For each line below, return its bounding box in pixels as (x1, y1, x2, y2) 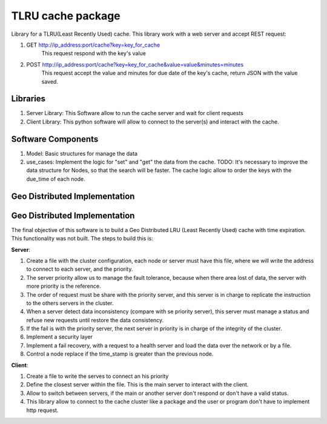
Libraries (11, 94, 45, 104)
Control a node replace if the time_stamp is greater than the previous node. (26, 350, 214, 357)
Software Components (11, 134, 99, 144)
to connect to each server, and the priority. (26, 265, 133, 273)
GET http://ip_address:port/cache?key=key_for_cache (26, 41, 160, 48)
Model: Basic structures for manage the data (26, 150, 137, 157)
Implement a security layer (26, 333, 93, 340)
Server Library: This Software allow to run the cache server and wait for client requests (26, 110, 243, 117)
